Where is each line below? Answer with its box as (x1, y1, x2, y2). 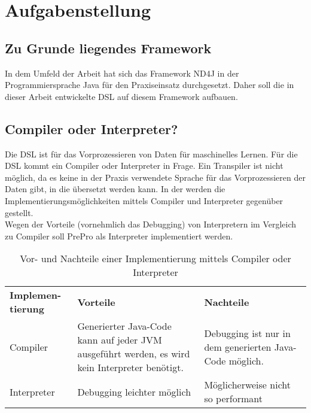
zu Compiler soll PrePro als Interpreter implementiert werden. (5, 229, 233, 242)
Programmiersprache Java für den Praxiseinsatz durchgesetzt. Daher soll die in (5, 78, 294, 91)
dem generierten (204, 339, 272, 354)
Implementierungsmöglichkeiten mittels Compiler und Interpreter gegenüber (5, 194, 283, 206)
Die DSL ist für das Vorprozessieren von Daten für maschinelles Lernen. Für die (5, 147, 298, 160)
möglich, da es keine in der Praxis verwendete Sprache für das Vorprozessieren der (5, 171, 306, 183)
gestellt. (5, 206, 33, 218)
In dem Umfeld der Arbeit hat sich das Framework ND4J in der (5, 66, 239, 79)
